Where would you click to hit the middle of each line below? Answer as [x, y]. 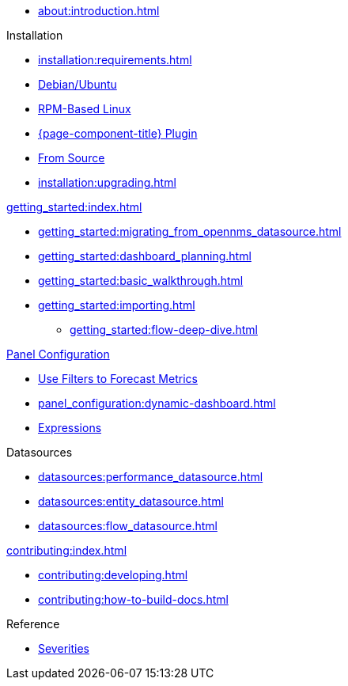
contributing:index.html [67, 550]
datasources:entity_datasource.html [131, 501]
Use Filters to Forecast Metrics [118, 379]
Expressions [70, 428]
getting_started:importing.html [117, 305]
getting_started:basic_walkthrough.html [141, 280]
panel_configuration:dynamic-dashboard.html [157, 403]
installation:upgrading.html [107, 182]
